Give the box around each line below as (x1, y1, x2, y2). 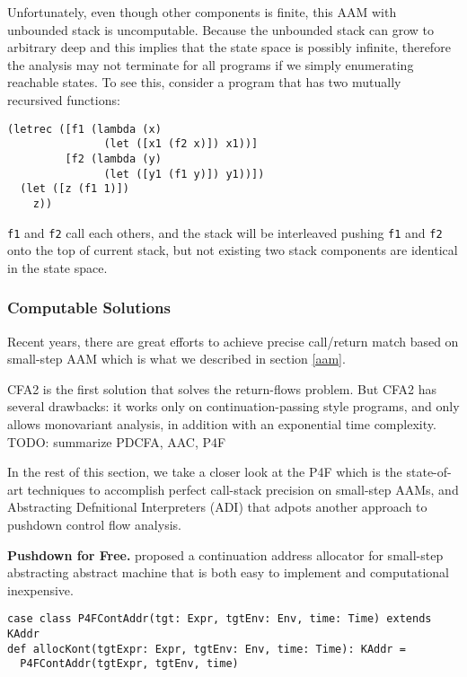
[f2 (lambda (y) (65, 152, 162, 165)
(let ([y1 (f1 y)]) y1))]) (103, 167, 265, 180)
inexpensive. (7, 580, 74, 599)
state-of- (406, 462, 452, 481)
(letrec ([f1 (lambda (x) (7, 122, 162, 136)
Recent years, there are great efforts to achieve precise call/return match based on (7, 331, 459, 350)
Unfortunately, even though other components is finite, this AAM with (7, 3, 397, 21)
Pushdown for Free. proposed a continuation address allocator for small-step (7, 545, 444, 564)
